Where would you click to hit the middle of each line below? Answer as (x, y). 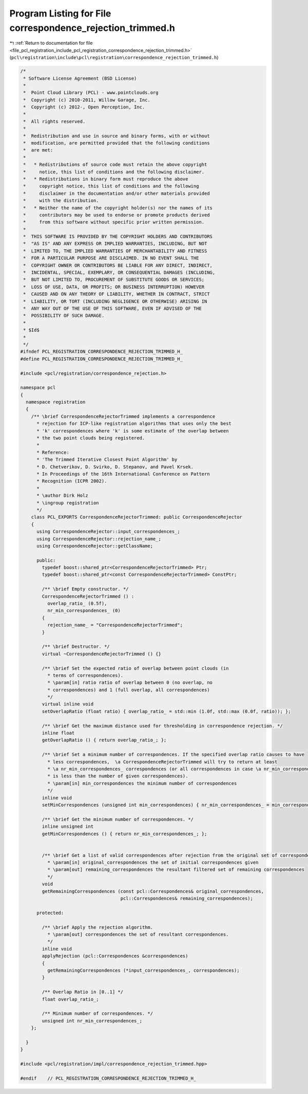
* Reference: (53, 452)
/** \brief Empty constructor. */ (85, 589)
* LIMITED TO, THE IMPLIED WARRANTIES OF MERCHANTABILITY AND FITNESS (115, 251)
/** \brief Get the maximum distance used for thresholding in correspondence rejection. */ (162, 726)
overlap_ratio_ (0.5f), (77, 604)
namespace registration (56, 402)
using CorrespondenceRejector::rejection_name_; (99, 539)
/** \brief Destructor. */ (76, 647)
